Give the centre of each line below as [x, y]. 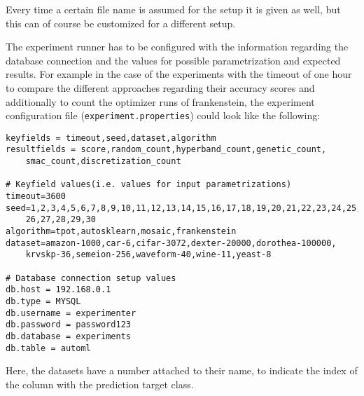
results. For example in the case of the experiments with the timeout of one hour [179, 74]
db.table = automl [48, 348]
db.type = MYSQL [43, 301]
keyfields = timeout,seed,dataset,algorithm [111, 138]
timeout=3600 [36, 197]
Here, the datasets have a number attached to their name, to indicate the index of [182, 370]
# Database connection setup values [91, 278]
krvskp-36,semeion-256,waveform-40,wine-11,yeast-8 [148, 255]
